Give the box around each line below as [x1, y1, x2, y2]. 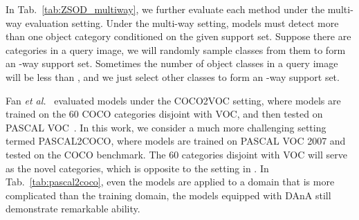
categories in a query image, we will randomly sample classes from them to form [6, 42, 346, 57]
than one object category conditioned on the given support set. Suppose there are [6, 29, 351, 44]
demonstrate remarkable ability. [6, 201, 140, 216]
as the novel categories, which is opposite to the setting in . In [6, 161, 269, 175]
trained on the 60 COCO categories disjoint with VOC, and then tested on [6, 107, 323, 121]
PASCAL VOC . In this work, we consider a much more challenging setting [6, 120, 326, 134]
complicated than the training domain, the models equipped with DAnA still [6, 187, 331, 202]
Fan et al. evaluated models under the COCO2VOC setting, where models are [6, 93, 341, 107]
